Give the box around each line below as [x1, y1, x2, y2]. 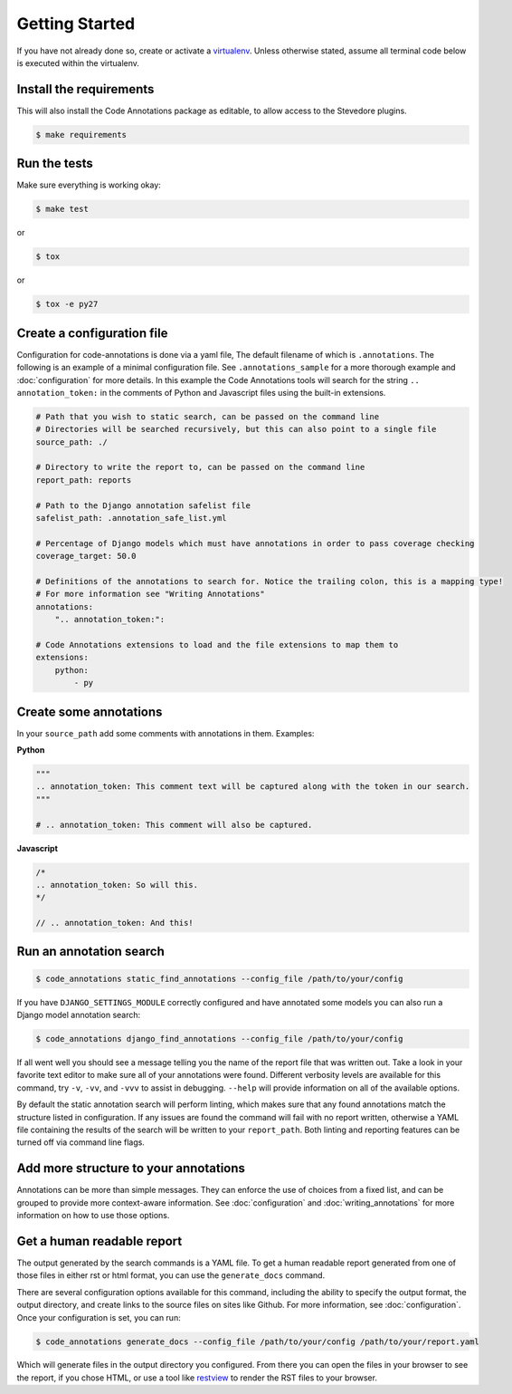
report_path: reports [35, 475, 132, 485]
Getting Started [16, 14, 136, 34]
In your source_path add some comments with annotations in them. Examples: [16, 727, 315, 738]
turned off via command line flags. [16, 1137, 145, 1148]
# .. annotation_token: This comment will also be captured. [35, 820, 313, 830]
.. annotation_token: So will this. [35, 880, 199, 889]
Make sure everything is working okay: [16, 179, 162, 190]
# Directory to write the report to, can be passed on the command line [35, 462, 365, 473]
